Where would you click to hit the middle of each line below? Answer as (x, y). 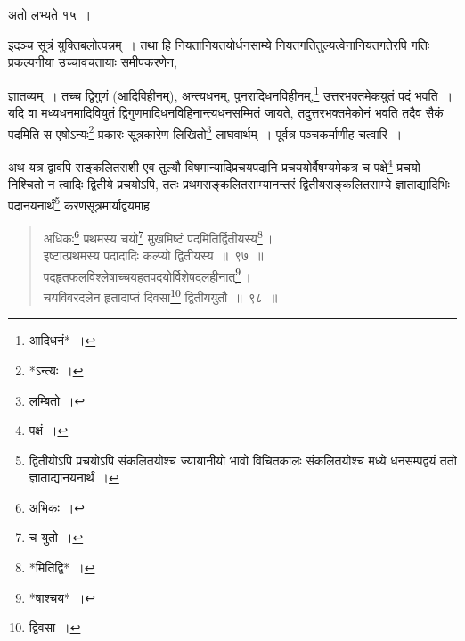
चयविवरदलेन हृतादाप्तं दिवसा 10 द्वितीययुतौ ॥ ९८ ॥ (160, 296)
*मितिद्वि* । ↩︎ (62, 567)
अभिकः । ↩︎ (57, 507)
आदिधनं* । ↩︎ (62, 340)
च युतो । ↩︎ (56, 537)
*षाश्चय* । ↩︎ (62, 597)
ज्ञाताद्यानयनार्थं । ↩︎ (74, 477)
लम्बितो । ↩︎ (57, 400)
